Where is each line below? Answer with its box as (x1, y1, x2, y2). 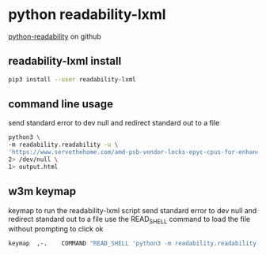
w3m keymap (8, 185, 77, 198)
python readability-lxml (8, 6, 166, 24)
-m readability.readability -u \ (8, 141, 119, 149)
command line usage (8, 97, 113, 111)
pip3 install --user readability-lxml (8, 75, 136, 84)
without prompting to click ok (8, 224, 104, 234)
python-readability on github (8, 32, 101, 41)
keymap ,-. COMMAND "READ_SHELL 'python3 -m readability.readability (8, 239, 257, 248)
